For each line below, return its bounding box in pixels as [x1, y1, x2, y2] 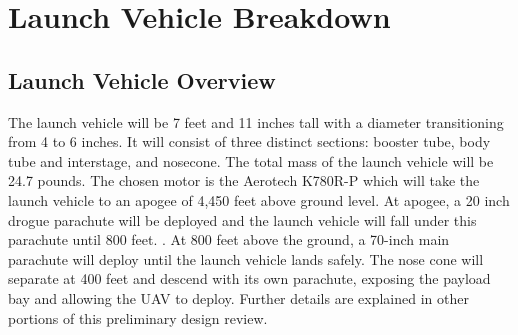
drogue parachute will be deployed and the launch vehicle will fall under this [8, 209, 477, 230]
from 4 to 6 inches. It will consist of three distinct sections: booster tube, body [8, 131, 491, 152]
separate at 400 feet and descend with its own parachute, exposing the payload [8, 268, 491, 289]
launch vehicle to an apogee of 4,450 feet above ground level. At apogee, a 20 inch [8, 189, 510, 210]
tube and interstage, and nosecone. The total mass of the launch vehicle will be [8, 150, 494, 171]
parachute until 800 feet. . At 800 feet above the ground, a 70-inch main [8, 229, 450, 250]
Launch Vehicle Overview [8, 64, 276, 95]
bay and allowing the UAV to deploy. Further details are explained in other [8, 287, 469, 308]
